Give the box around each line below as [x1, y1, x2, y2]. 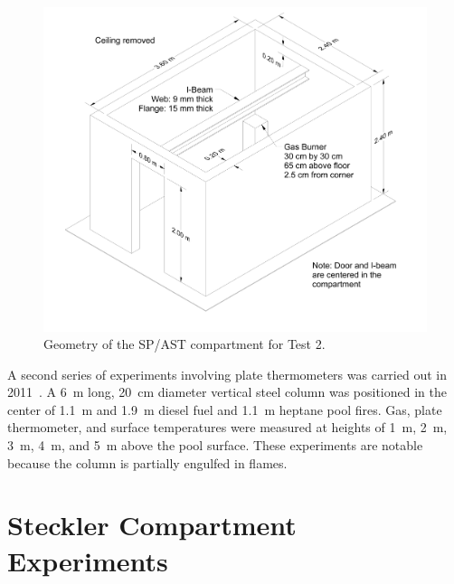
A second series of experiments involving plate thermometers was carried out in [7, 364, 447, 383]
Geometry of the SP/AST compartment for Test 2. [43, 334, 326, 353]
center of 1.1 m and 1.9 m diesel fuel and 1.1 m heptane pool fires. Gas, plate [7, 400, 442, 419]
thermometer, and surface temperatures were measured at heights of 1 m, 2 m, [7, 418, 448, 437]
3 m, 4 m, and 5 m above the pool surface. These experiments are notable [7, 436, 423, 455]
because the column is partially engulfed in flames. [7, 453, 288, 472]
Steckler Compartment [7, 506, 297, 543]
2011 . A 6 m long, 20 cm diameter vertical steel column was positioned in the [7, 382, 447, 401]
